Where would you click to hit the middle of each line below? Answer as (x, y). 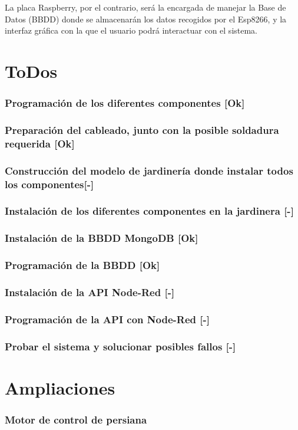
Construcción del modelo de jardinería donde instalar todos (149, 170)
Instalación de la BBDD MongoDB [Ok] (102, 238)
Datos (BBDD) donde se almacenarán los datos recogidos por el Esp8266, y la (146, 19)
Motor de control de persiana (76, 419)
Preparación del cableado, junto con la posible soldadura (142, 129)
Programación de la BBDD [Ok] (82, 265)
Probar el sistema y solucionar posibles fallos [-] (120, 346)
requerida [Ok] (40, 143)
